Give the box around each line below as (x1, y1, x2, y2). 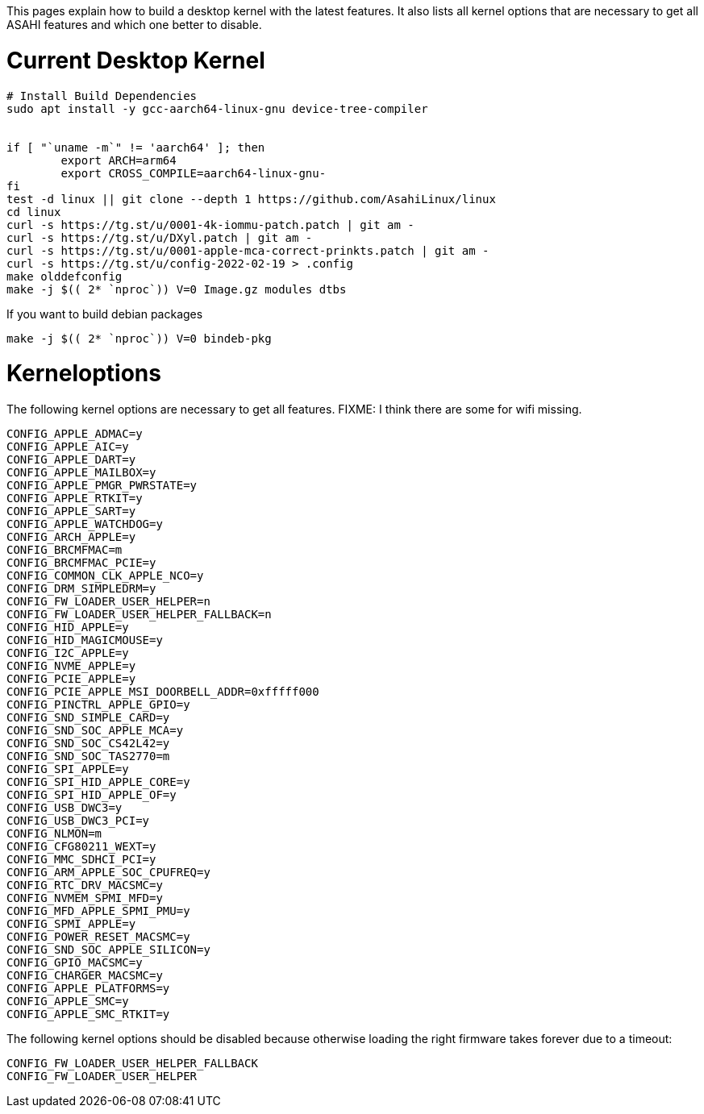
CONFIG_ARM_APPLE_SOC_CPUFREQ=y (6, 866, 210, 879)
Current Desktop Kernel (6, 46, 265, 74)
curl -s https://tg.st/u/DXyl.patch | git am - (6, 231, 313, 244)
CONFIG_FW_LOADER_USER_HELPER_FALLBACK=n (6, 608, 272, 621)
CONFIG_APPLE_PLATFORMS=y (6, 982, 170, 995)
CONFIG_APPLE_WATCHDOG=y (6, 518, 163, 530)
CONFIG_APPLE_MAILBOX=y (6, 466, 156, 479)
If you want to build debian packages (6, 306, 203, 321)
